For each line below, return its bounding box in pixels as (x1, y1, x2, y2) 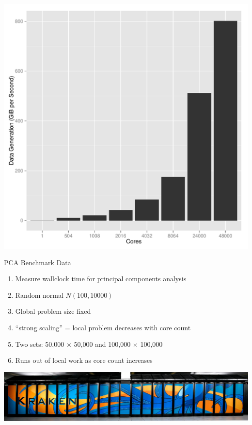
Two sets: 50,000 (15, 339, 64, 349)
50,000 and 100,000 (74, 339, 131, 349)
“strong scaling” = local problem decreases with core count (15, 322, 191, 332)
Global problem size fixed (15, 306, 91, 316)
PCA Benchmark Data (4, 257, 71, 267)
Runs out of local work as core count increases (15, 355, 153, 365)
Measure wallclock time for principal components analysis (15, 273, 187, 284)
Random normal (15, 289, 63, 300)
